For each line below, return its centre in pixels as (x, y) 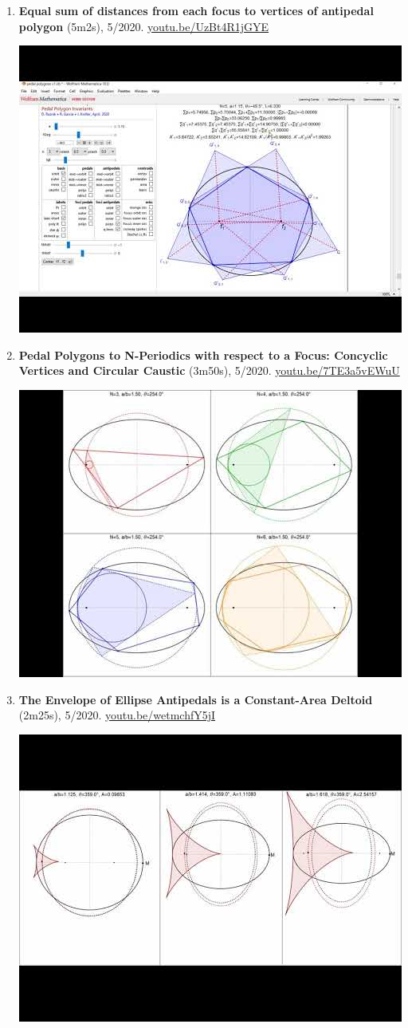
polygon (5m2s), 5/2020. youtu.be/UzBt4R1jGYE (144, 26)
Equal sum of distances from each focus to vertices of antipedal (196, 10)
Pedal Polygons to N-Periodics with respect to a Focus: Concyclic (203, 354)
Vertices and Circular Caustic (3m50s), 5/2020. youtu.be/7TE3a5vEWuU (209, 370)
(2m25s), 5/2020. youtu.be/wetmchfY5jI (117, 715)
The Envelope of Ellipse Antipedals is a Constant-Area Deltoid (196, 699)
